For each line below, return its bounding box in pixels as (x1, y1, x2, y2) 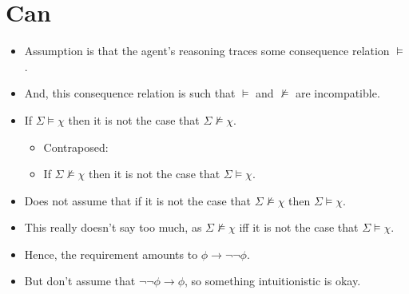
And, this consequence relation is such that (24, 85, 236, 101)
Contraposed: (43, 138, 109, 155)
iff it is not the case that (239, 219, 359, 236)
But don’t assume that (24, 272, 136, 289)
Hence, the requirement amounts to (24, 245, 198, 262)
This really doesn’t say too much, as (24, 219, 202, 236)
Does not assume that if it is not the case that (24, 192, 252, 209)
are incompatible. (295, 85, 380, 101)
